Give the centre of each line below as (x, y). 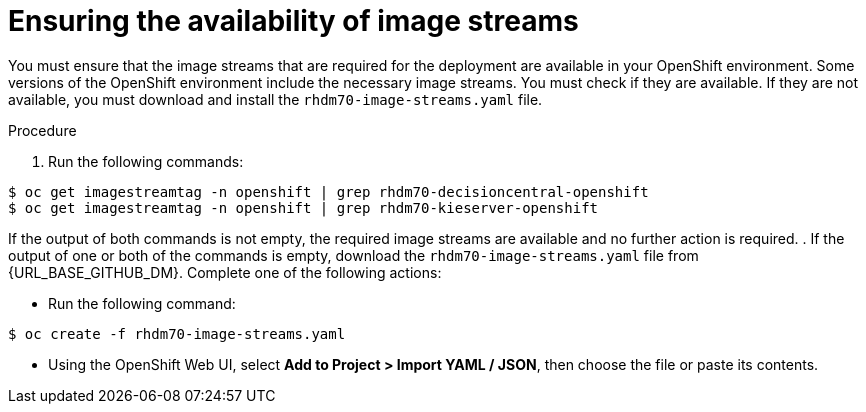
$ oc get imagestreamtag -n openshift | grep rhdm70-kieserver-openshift (303, 207)
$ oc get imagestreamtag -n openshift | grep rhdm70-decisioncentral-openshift (328, 191)
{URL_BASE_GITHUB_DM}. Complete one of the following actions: (225, 272)
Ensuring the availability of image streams (293, 21)
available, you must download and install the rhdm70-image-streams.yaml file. (275, 99)
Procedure (42, 130)
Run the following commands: (146, 161)
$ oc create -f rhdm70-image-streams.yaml (177, 333)
